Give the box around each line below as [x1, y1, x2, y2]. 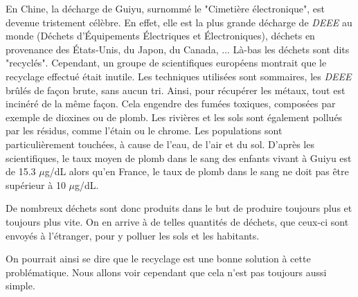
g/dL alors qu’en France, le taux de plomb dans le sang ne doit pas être [44, 164, 349, 179]
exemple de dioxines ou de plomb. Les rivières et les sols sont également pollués [6, 109, 343, 124]
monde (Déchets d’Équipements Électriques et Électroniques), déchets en [6, 28, 315, 43]
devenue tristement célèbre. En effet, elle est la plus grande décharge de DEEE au [6, 15, 352, 29]
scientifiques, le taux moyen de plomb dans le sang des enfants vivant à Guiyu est [6, 150, 352, 165]
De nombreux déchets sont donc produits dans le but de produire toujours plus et [6, 201, 352, 215]
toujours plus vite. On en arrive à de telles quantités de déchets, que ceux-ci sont [6, 214, 349, 228]
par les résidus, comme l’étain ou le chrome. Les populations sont [6, 123, 283, 138]
